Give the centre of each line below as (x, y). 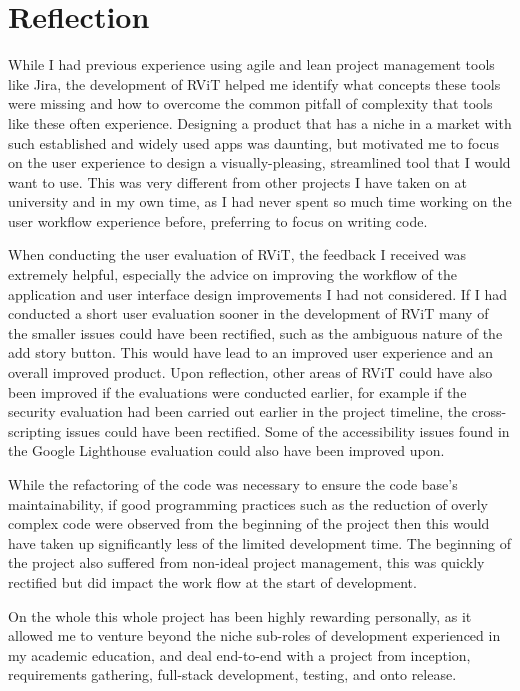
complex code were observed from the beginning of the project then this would (249, 523)
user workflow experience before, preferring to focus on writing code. (218, 220)
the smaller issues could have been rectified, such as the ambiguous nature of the (255, 332)
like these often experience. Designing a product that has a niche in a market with (260, 122)
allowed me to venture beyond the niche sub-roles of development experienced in (254, 635)
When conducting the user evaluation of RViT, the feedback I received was (237, 254)
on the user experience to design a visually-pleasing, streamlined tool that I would (259, 162)
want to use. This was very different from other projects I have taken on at (237, 181)
